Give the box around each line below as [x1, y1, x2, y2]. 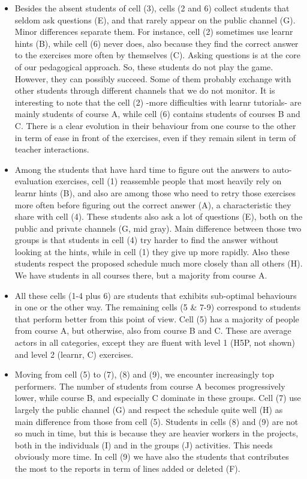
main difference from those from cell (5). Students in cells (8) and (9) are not [14, 415, 299, 427]
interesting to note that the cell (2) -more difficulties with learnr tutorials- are [14, 95, 302, 108]
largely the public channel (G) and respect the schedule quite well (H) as [14, 403, 283, 415]
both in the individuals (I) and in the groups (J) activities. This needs [14, 438, 273, 451]
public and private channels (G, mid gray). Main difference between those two [14, 221, 302, 234]
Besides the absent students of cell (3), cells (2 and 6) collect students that [14, 2, 290, 14]
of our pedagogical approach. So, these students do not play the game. [14, 60, 273, 73]
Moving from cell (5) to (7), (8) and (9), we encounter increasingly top [14, 368, 275, 381]
